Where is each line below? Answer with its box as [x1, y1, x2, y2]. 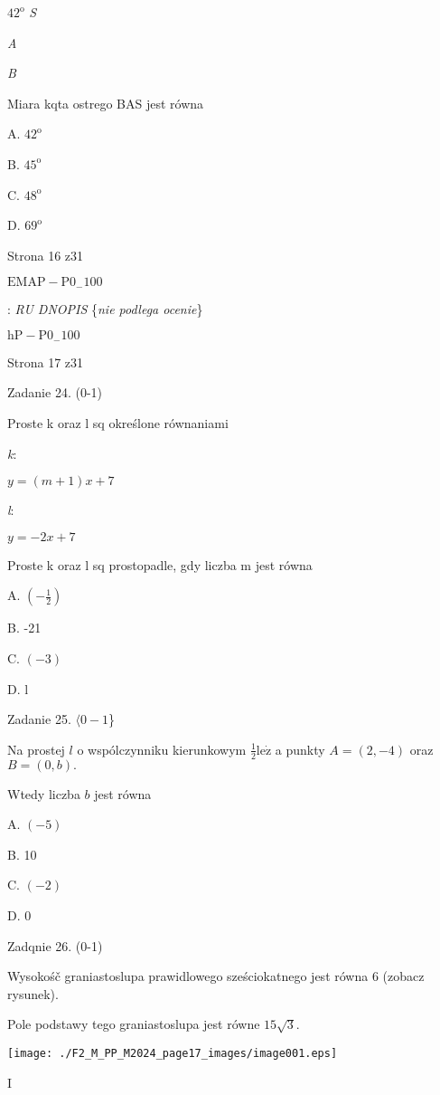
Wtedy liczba [7, 784, 80, 803]
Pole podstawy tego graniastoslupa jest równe [7, 1014, 260, 1033]
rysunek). [7, 984, 59, 1003]
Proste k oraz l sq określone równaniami [7, 414, 229, 433]
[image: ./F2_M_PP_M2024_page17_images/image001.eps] [7, 1046, 338, 1060]
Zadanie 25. [7, 709, 71, 728]
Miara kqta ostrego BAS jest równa [7, 93, 204, 112]
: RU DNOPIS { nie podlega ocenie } [7, 299, 203, 318]
